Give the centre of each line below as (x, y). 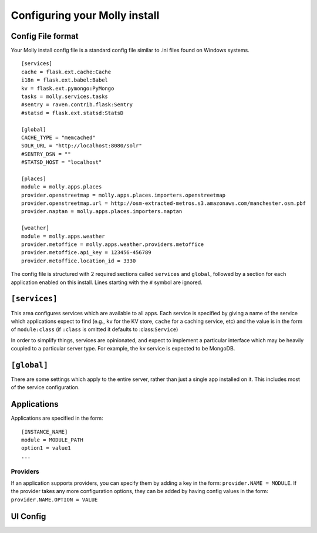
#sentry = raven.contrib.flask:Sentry (77, 105)
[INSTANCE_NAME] (45, 432)
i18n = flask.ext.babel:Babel (65, 80)
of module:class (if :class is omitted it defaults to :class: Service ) (95, 329)
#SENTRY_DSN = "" (46, 154)
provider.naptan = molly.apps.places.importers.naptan (102, 212)
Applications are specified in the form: (57, 418)
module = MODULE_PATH (52, 440)
